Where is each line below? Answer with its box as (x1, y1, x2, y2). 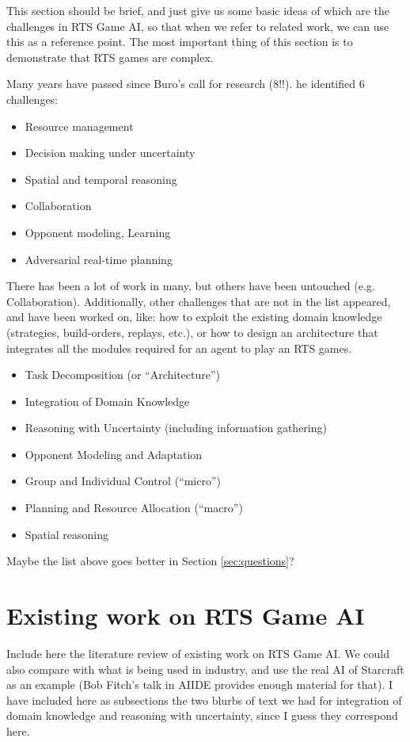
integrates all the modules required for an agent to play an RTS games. (6, 339, 352, 356)
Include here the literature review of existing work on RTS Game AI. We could (6, 644, 389, 661)
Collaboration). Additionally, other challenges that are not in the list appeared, (6, 293, 391, 309)
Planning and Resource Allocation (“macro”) (25, 499, 243, 516)
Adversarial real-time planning (25, 251, 173, 267)
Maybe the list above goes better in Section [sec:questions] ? (6, 553, 294, 569)
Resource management (25, 117, 134, 134)
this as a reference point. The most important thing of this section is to (6, 33, 353, 50)
